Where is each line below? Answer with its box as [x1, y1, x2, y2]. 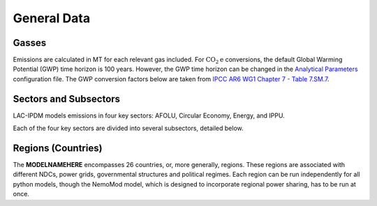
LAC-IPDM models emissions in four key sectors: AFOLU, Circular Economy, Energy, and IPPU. [13, 111, 286, 120]
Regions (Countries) [13, 142, 103, 154]
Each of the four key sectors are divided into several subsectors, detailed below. [13, 124, 244, 132]
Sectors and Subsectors [13, 93, 121, 104]
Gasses [13, 37, 47, 49]
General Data [13, 10, 91, 26]
